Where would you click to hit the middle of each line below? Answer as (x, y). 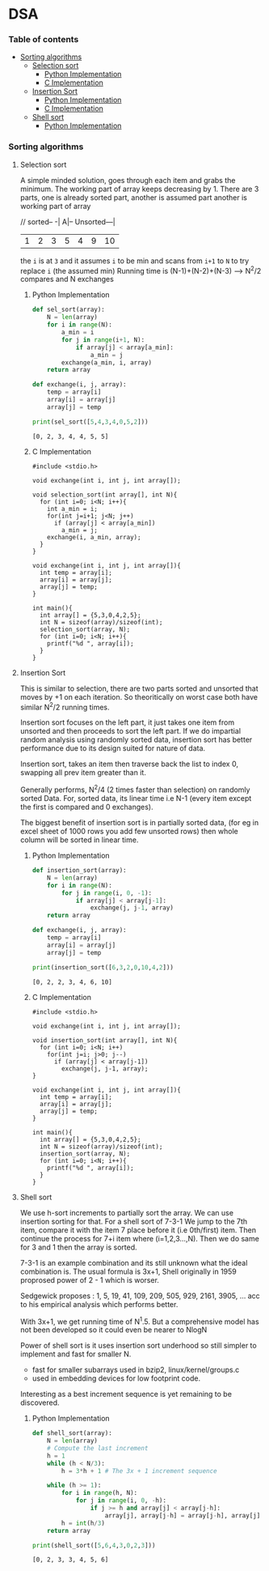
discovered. (40, 1403)
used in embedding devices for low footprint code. (116, 1378)
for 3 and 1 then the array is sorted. (78, 1247)
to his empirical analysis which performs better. (99, 1304)
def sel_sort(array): (68, 310)
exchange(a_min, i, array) (106, 362)
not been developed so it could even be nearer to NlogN (113, 1330)
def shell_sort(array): (72, 1433)
